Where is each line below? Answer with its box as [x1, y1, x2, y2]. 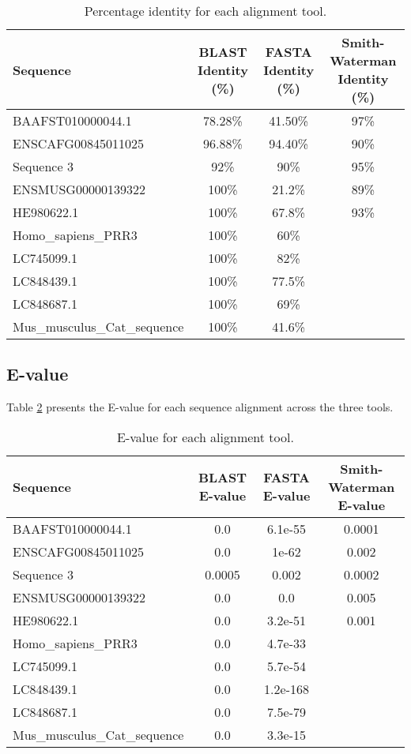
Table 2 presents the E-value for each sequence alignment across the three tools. [6, 399, 394, 415]
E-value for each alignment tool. [117, 427, 294, 446]
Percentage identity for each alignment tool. [84, 2, 327, 20]
